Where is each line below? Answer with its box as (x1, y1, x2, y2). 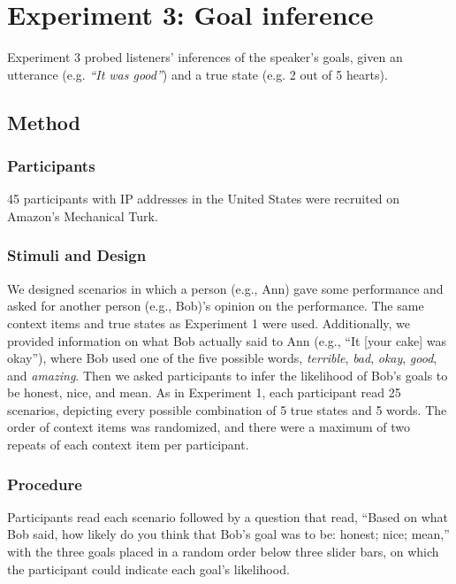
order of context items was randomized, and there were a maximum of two (7, 418, 411, 436)
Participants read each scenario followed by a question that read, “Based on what (7, 507, 448, 526)
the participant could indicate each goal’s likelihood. (7, 559, 290, 578)
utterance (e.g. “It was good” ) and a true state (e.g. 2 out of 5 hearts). (7, 65, 388, 83)
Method (7, 108, 80, 135)
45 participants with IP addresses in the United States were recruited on (7, 189, 400, 208)
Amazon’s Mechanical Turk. (7, 206, 158, 225)
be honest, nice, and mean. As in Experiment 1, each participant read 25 (7, 383, 401, 402)
